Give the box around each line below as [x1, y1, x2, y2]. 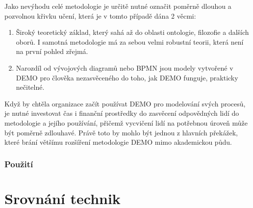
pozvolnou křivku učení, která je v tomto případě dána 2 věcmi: [4, 10, 196, 21]
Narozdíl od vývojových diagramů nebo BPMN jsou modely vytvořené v [16, 62, 233, 73]
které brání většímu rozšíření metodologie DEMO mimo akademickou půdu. [4, 137, 232, 147]
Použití [4, 157, 33, 170]
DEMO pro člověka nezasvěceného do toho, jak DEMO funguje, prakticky [16, 72, 238, 82]
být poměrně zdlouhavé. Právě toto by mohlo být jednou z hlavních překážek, [4, 127, 238, 137]
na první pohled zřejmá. [16, 46, 88, 56]
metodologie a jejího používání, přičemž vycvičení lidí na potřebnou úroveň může [4, 117, 248, 128]
